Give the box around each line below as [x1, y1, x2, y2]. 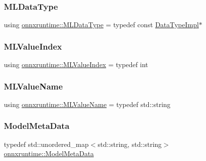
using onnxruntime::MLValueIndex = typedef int [4, 59, 148, 70]
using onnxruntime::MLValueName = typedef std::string [4, 99, 171, 109]
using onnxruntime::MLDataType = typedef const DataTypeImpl [4, 19, 199, 30]
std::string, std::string [97, 139, 162, 149]
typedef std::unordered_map [4, 139, 89, 149]
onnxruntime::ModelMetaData [4, 148, 94, 159]
